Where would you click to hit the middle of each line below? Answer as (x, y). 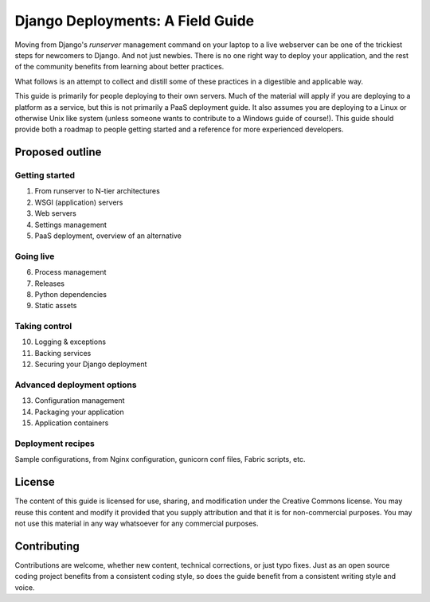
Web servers (56, 213)
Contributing (47, 546)
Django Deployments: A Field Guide (135, 21)
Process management (70, 272)
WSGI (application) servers (79, 202)
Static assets (56, 306)
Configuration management (80, 401)
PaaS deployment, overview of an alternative (108, 236)
